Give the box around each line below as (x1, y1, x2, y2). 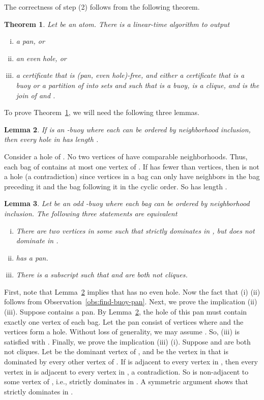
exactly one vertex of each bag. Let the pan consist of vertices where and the (4, 316, 244, 327)
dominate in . (16, 235, 58, 246)
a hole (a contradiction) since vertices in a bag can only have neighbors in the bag (4, 171, 260, 182)
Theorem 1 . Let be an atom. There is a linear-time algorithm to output (4, 18, 230, 29)
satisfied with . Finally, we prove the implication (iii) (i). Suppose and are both (4, 336, 251, 347)
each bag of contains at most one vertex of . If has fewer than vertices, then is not (4, 161, 259, 172)
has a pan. (16, 252, 48, 263)
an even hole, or (16, 52, 67, 63)
